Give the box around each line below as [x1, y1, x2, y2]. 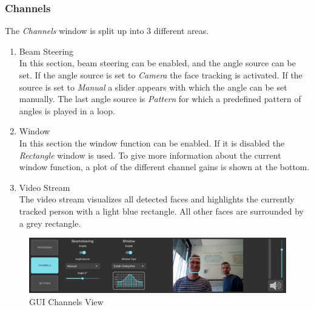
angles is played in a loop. [19, 104, 115, 117]
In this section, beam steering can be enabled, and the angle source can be [19, 57, 296, 69]
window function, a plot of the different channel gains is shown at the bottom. [19, 160, 310, 173]
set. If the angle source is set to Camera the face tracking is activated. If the [19, 69, 302, 81]
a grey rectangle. [19, 216, 81, 229]
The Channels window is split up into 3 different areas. [5, 24, 209, 37]
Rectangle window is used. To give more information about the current [19, 148, 281, 161]
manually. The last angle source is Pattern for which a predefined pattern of [19, 92, 301, 105]
